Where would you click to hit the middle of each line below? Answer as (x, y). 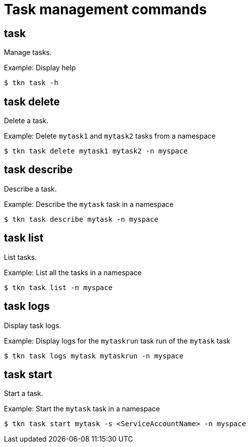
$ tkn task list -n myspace (58, 287)
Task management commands (105, 9)
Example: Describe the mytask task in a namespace (89, 204)
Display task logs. (33, 325)
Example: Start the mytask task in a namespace (82, 409)
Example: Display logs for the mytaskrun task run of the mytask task (117, 341)
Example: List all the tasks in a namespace (73, 272)
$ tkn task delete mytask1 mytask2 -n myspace (96, 151)
